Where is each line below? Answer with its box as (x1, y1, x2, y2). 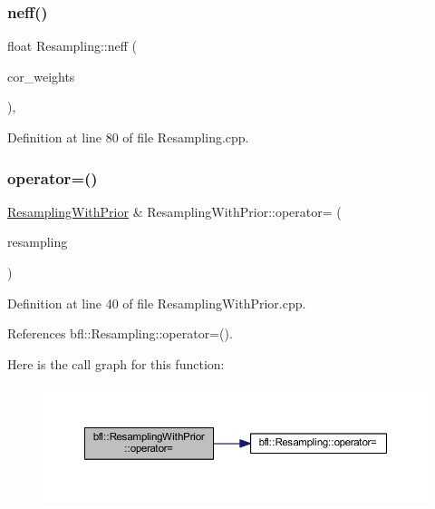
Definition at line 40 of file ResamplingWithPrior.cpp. (7, 293, 306, 312)
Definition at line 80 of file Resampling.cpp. (7, 128, 249, 146)
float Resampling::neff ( (7, 36, 137, 55)
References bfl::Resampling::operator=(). (7, 324, 233, 343)
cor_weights (7, 66, 75, 85)
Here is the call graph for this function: (7, 354, 225, 373)
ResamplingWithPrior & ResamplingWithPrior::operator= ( (7, 201, 342, 220)
